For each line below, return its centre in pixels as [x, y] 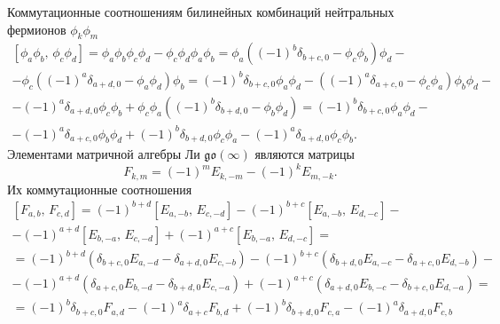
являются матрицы [305, 154]
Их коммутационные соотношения [100, 189]
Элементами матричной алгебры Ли [104, 154]
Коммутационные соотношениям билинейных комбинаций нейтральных [201, 12]
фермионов [37, 29]
